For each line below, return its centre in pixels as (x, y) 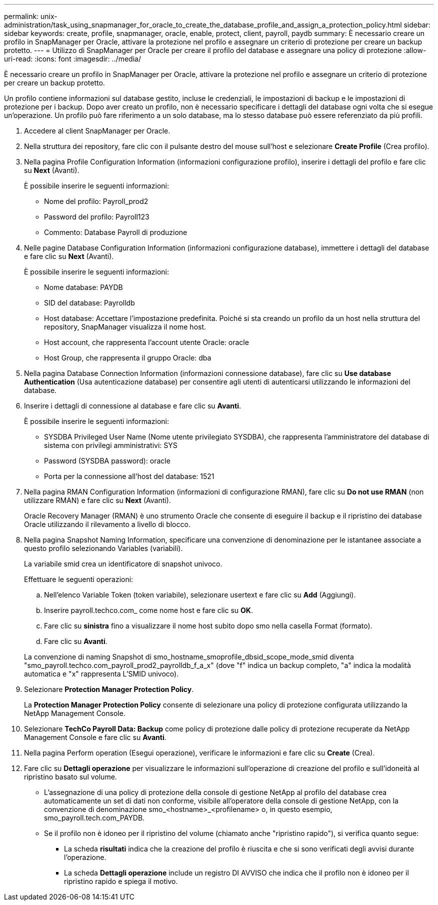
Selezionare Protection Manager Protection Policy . (109, 689)
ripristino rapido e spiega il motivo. (121, 881)
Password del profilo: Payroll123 (97, 217)
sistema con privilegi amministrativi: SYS (111, 445)
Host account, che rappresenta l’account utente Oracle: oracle (146, 342)
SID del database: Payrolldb (89, 303)
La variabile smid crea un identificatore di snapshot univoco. (123, 564)
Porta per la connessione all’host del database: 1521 (129, 476)
